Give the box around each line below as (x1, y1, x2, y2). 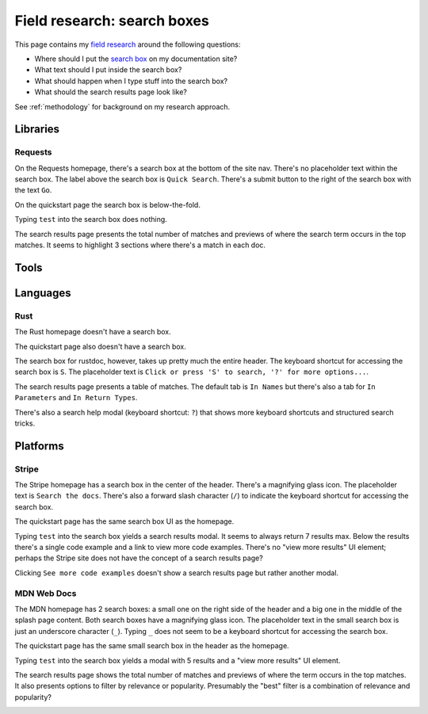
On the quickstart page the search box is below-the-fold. (14, 200, 201, 209)
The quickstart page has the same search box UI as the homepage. (14, 517, 235, 526)
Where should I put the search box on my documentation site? (34, 54, 238, 63)
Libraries (14, 123, 59, 136)
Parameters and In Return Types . (14, 393, 138, 403)
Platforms (14, 439, 64, 452)
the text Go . (14, 185, 52, 195)
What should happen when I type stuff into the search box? (34, 76, 228, 86)
